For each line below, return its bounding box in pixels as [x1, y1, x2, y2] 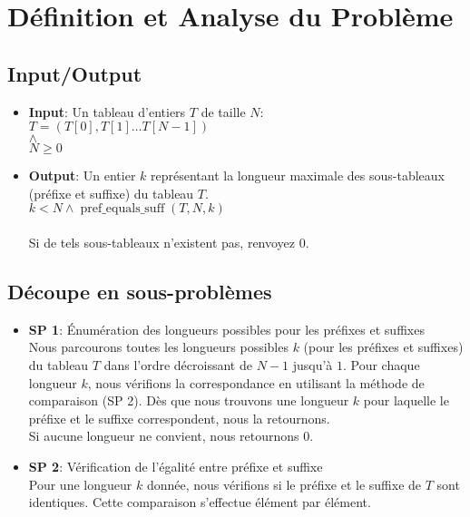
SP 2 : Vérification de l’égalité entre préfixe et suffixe [28, 456, 323, 475]
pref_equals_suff [80, 202, 165, 216]
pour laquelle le [363, 391, 449, 410]
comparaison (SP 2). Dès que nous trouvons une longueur [28, 391, 349, 410]
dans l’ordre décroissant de [103, 355, 252, 374]
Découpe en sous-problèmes [7, 277, 272, 305]
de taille [201, 102, 246, 121]
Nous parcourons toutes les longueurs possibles [28, 337, 289, 356]
